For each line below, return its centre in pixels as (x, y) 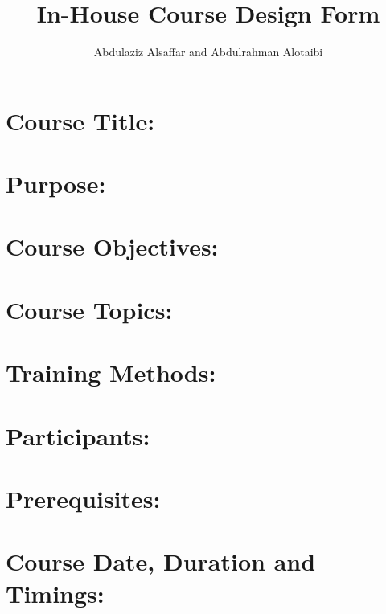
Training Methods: (111, 372)
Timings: (55, 593)
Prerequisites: (83, 498)
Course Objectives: (112, 246)
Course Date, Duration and (161, 561)
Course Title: (80, 120)
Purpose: (56, 184)
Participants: (78, 435)
